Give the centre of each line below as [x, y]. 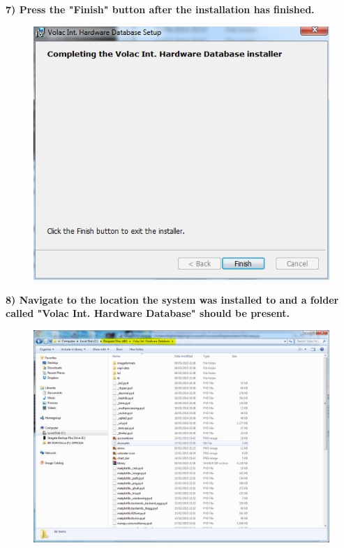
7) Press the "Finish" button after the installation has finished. [160, 9]
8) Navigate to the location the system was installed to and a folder [172, 299]
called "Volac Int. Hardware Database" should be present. [148, 313]
